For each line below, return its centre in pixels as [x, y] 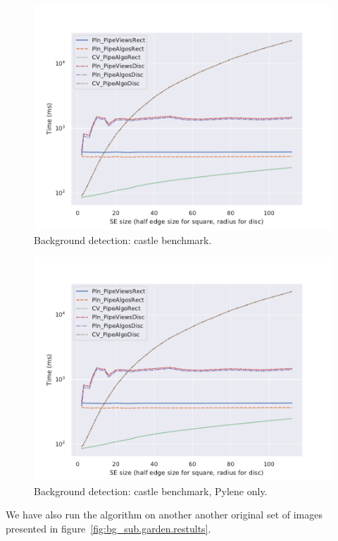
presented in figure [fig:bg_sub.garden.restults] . [108, 528]
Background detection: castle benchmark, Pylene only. [151, 491]
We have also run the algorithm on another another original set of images [164, 515]
